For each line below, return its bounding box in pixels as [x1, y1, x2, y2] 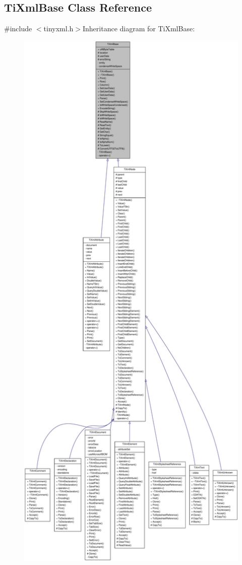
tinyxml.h [43, 23, 74, 34]
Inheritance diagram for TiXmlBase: [82, 23, 195, 34]
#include [4, 23, 32, 34]
